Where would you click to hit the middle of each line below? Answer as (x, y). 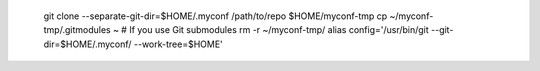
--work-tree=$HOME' (178, 44)
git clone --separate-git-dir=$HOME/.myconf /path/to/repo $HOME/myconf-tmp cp (215, 16)
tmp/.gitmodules (77, 30)
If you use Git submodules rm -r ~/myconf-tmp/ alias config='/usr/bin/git (278, 30)
